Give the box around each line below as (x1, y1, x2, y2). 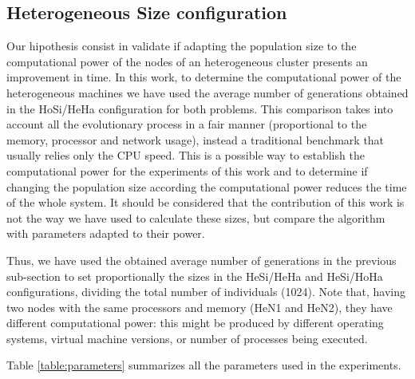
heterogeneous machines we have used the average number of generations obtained (6, 84, 409, 101)
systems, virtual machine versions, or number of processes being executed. (6, 330, 368, 346)
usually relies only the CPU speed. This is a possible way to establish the (6, 147, 365, 164)
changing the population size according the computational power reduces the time (6, 178, 407, 195)
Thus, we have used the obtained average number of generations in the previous (6, 251, 397, 268)
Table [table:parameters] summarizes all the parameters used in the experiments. (6, 357, 401, 373)
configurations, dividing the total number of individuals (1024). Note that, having (6, 283, 406, 300)
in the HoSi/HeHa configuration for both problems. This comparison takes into (6, 100, 393, 116)
